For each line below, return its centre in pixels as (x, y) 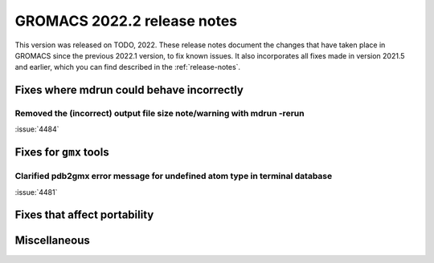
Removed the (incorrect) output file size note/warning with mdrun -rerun (160, 114)
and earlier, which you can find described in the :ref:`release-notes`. (128, 67)
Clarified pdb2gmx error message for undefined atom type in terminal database (174, 176)
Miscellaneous (52, 241)
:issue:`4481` (36, 192)
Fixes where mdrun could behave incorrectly (129, 90)
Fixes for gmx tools (62, 152)
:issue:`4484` (37, 129)
